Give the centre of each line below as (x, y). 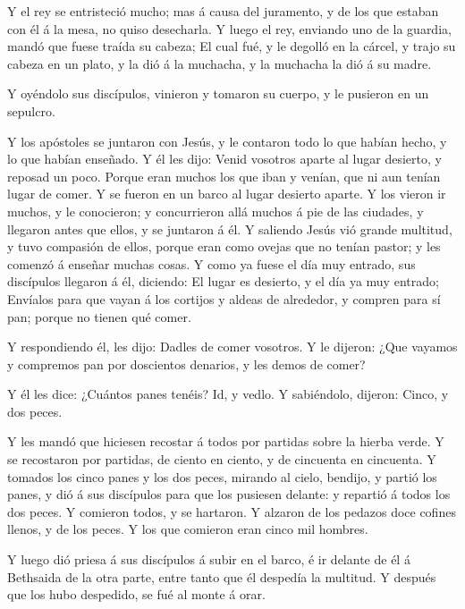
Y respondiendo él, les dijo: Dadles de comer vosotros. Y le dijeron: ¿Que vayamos (232, 347)
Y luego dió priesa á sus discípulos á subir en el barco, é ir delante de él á (209, 559)
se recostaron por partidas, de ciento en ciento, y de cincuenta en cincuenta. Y (222, 459)
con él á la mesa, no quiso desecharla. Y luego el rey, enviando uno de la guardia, (229, 28)
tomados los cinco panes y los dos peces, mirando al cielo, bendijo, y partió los (222, 476)
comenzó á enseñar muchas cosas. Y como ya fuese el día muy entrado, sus (211, 263)
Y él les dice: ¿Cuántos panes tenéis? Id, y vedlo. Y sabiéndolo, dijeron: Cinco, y (228, 394)
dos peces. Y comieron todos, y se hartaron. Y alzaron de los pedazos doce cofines (232, 511)
